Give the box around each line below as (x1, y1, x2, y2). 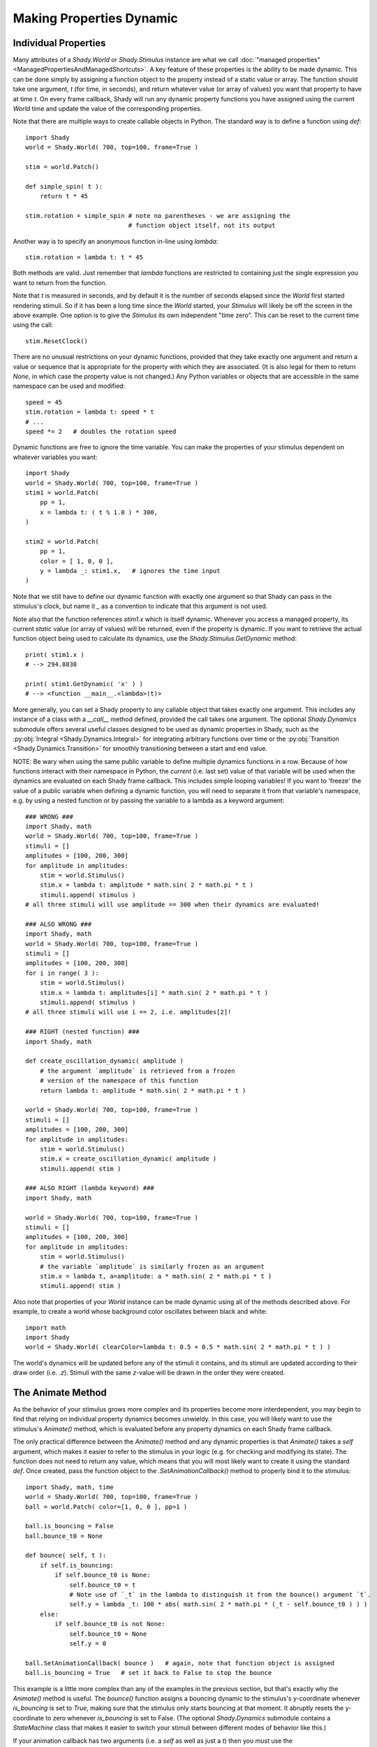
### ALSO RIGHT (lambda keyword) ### (25, 1184, 155, 1192)
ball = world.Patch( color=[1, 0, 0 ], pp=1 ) (25, 1502, 188, 1511)
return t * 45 (39, 192, 89, 201)
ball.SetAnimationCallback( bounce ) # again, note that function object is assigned (25, 1659, 335, 1667)
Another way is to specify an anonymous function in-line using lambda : (13, 237, 219, 245)
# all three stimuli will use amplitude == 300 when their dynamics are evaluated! (25, 901, 320, 908)
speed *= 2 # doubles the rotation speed (25, 427, 177, 435)
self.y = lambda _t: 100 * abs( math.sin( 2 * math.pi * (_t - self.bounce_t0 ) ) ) (69, 1600, 368, 1609)
